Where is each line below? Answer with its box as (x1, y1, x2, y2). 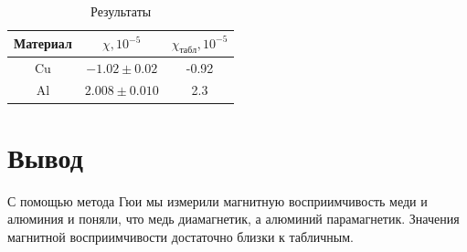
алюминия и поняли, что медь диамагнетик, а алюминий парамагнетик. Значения (7, 209, 460, 228)
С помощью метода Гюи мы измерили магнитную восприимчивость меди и (7, 191, 428, 210)
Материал (14, 34, 72, 53)
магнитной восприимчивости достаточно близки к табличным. (7, 226, 355, 246)
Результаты (90, 2, 152, 20)
